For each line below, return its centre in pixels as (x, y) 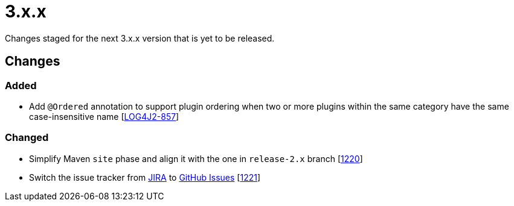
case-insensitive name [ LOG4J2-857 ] (104, 116)
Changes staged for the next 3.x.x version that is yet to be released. (140, 38)
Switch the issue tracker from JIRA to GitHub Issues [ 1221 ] (145, 177)
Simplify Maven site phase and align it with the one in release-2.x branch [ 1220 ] (196, 158)
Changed (27, 138)
